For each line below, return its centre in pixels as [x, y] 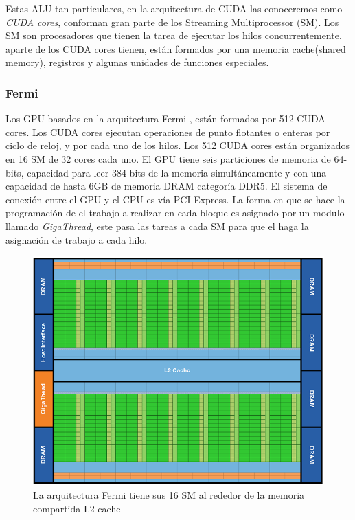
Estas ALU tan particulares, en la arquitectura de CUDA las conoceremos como [174, 8]
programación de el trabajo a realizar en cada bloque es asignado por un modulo [175, 213]
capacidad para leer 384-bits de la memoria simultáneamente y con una [177, 172]
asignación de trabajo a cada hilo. [77, 239]
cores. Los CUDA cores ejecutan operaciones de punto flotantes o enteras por [168, 132]
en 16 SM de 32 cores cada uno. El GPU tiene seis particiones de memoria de [168, 158]
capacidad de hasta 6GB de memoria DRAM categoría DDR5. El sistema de [167, 186]
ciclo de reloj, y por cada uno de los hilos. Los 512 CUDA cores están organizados [178, 145]
